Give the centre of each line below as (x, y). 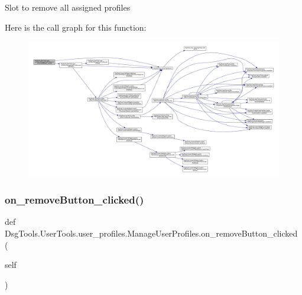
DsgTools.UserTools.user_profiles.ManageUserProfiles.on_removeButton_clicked (151, 233)
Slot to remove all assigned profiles (68, 7)
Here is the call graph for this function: (76, 27)
